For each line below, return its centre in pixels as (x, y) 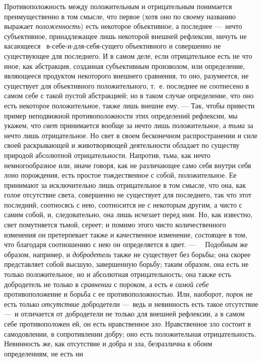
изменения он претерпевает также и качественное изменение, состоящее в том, (126, 234)
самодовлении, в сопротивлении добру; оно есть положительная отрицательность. (130, 333)
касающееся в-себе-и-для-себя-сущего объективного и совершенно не (113, 46)
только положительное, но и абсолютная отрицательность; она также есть (118, 274)
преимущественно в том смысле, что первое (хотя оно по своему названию (120, 16)
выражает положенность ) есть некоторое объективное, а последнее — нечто (123, 26)
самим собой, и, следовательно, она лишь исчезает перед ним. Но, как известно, (128, 214)
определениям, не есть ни (44, 353)
